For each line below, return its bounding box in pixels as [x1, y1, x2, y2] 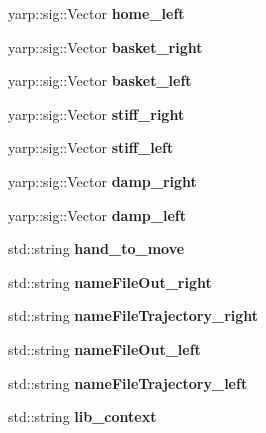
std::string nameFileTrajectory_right [8, 305, 259, 326]
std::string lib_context [8, 406, 157, 427]
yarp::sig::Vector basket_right [8, 36, 203, 57]
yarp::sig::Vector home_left [8, 3, 185, 23]
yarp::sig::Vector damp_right [8, 170, 197, 191]
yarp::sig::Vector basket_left [8, 70, 192, 91]
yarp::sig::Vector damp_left [8, 204, 186, 225]
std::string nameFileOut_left [8, 338, 201, 359]
